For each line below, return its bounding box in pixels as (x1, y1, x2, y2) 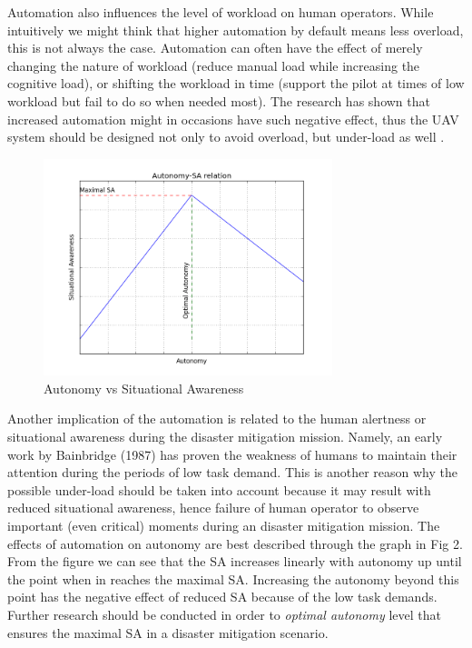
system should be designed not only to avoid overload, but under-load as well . (7, 127, 445, 146)
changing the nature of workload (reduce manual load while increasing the (7, 55, 420, 75)
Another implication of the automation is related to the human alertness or (7, 409, 427, 428)
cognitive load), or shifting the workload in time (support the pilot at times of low (7, 74, 465, 93)
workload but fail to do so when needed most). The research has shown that (7, 91, 430, 110)
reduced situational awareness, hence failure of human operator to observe (7, 498, 419, 517)
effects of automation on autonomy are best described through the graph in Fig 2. (7, 533, 463, 553)
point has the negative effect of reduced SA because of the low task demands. (7, 587, 438, 606)
